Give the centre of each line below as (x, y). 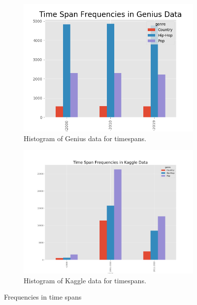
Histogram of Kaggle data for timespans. (85, 280)
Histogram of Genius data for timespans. (85, 138)
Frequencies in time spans (43, 297)
